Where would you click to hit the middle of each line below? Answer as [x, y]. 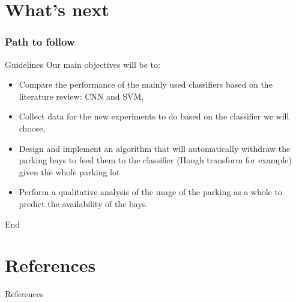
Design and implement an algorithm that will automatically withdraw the [155, 148]
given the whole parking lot [69, 171]
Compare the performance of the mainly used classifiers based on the [146, 84]
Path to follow [40, 42]
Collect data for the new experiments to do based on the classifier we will [154, 116]
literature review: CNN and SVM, [81, 96]
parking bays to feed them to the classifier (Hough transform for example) [155, 160]
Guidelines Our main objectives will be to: [83, 64]
